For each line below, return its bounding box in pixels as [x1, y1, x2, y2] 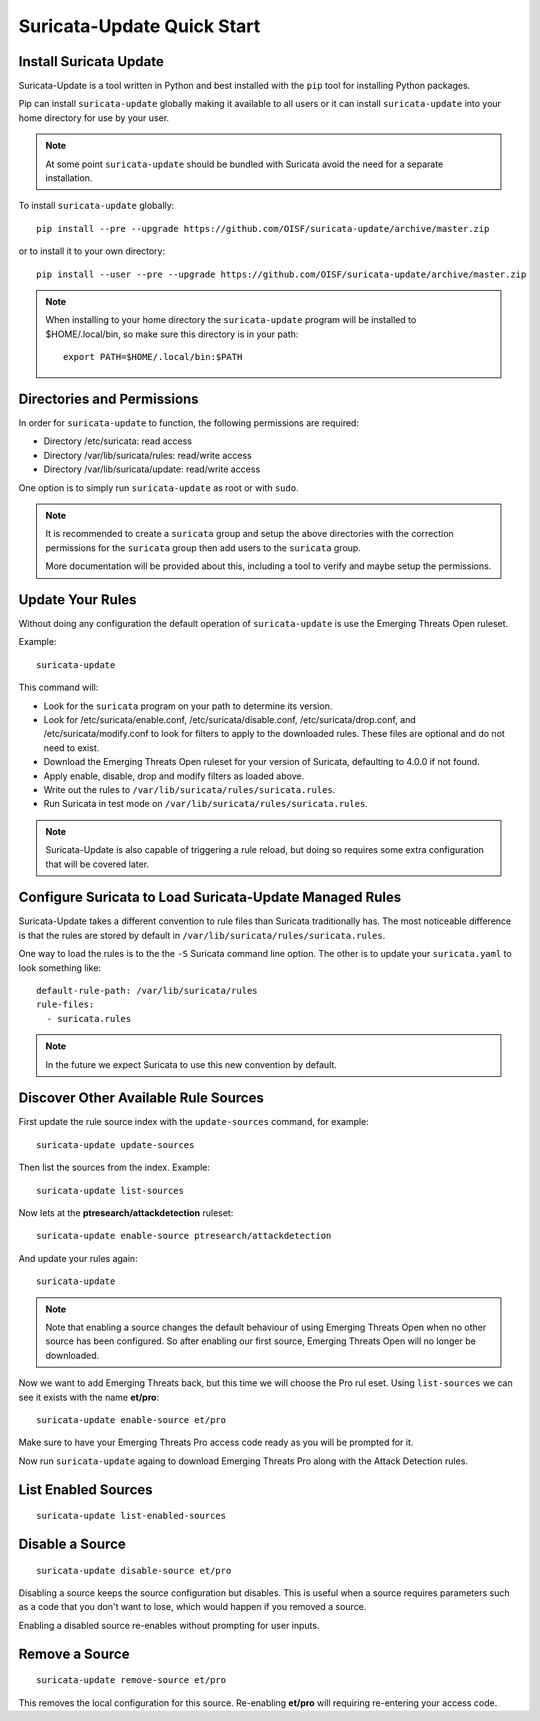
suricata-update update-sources [36, 1139, 195, 1150]
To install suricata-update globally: [18, 200, 175, 212]
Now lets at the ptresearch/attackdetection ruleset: [18, 1207, 234, 1219]
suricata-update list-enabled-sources [36, 1510, 227, 1522]
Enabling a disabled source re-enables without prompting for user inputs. [18, 1619, 320, 1631]
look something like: [18, 961, 102, 974]
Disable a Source [18, 1535, 126, 1552]
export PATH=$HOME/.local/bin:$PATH [63, 351, 243, 363]
